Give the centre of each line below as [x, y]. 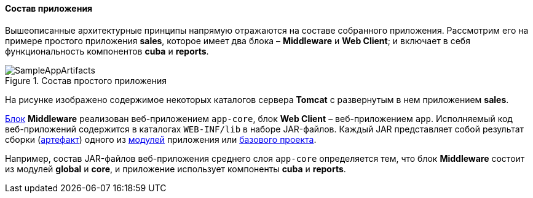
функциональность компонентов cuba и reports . [107, 51]
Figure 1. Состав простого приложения [86, 80]
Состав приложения [49, 8]
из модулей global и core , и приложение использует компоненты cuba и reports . [176, 169]
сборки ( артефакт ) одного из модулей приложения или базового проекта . [161, 139]
